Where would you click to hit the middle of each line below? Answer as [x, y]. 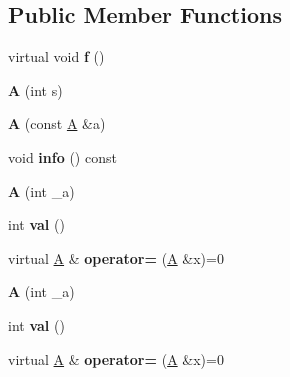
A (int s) [35, 89]
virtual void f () [56, 56]
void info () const [62, 156]
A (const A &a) [57, 123]
